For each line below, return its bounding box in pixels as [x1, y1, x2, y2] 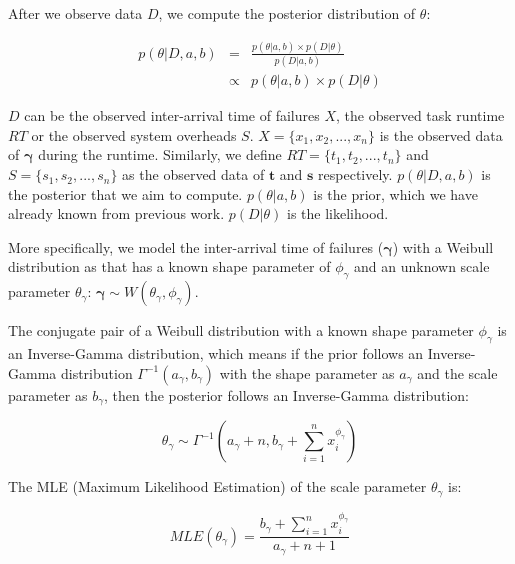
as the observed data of [122, 164, 265, 185]
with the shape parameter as [219, 362, 395, 383]
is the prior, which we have [313, 183, 478, 204]
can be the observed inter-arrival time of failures [24, 105, 320, 126]
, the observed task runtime [336, 105, 505, 126]
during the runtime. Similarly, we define [38, 144, 282, 165]
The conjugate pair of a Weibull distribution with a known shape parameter [8, 320, 474, 341]
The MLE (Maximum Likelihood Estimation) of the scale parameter [8, 476, 427, 497]
